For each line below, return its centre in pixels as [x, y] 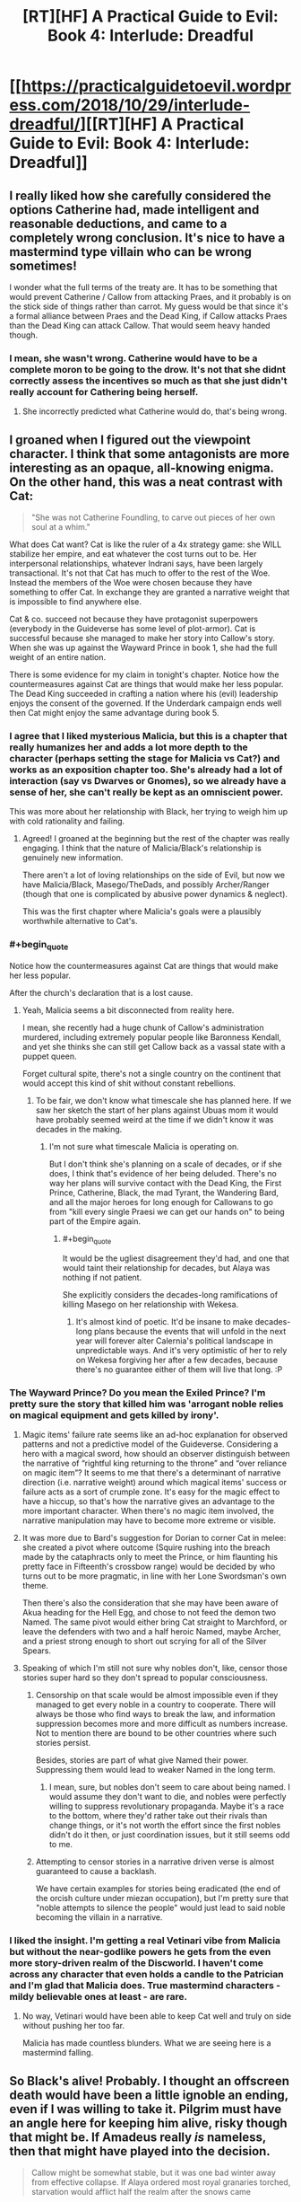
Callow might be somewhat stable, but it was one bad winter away [153, 2173]
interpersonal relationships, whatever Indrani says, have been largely [136, 564]
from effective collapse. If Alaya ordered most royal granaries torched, [161, 2182]
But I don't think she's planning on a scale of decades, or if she [165, 1164]
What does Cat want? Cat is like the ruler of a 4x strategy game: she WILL [146, 544]
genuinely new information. [73, 858]
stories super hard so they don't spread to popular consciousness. [145, 1678]
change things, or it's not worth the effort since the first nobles [165, 1826]
